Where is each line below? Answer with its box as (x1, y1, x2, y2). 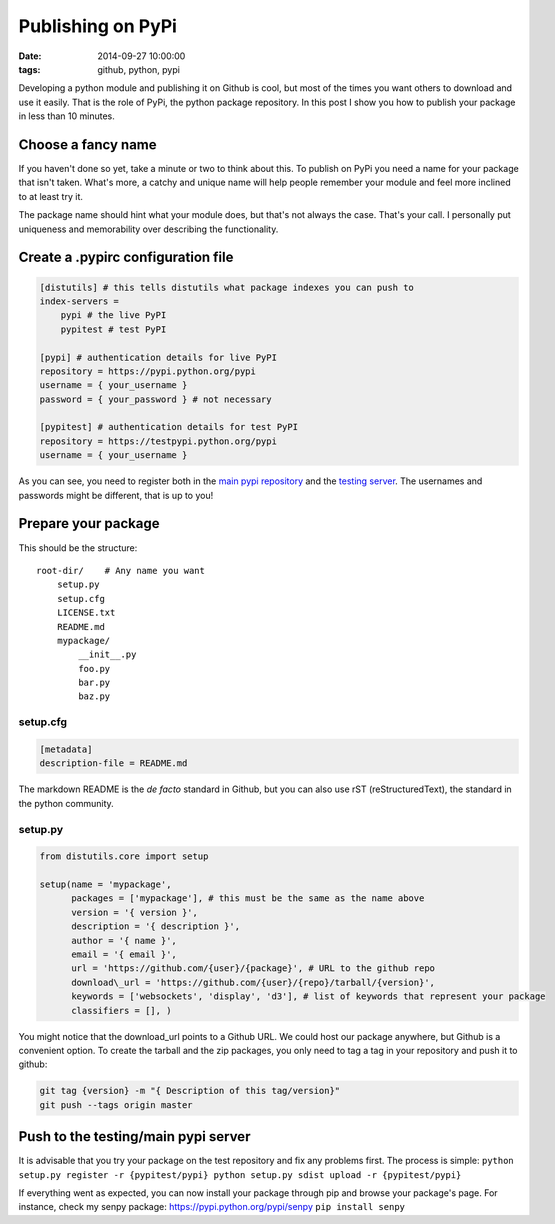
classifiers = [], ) (71, 1005, 172, 1016)
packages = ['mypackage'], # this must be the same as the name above (71, 893, 425, 904)
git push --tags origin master (39, 1099, 194, 1110)
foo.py (78, 663, 111, 674)
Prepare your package (18, 515, 160, 532)
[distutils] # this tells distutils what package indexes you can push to (39, 281, 415, 293)
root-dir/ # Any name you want (36, 565, 205, 576)
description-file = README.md (39, 758, 188, 769)
